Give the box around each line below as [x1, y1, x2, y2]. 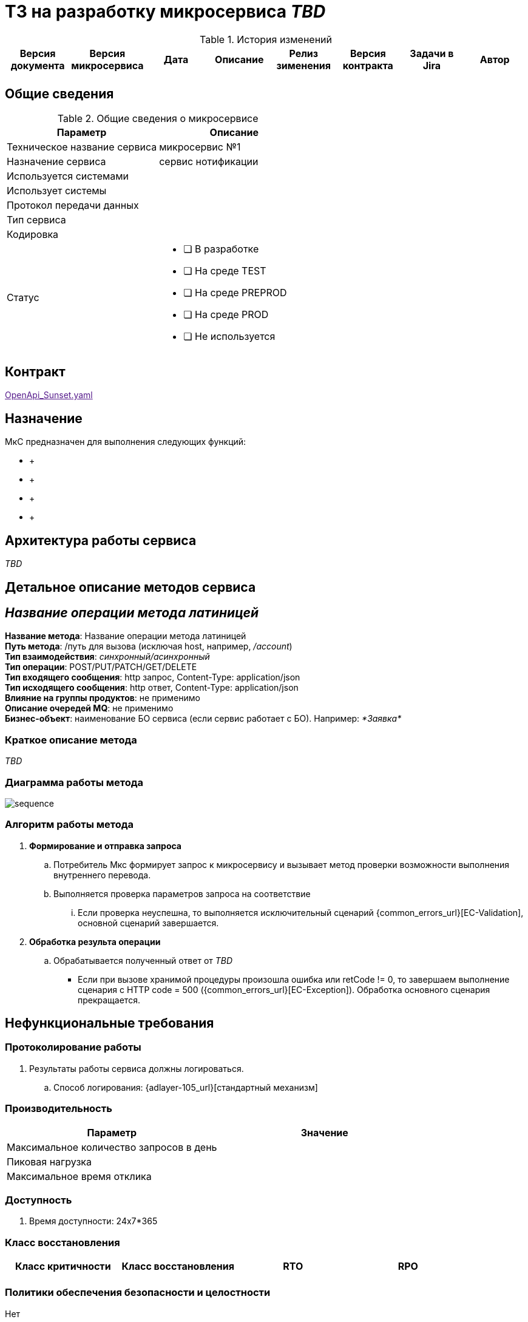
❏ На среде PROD [183, 308, 269, 320]
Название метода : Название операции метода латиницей [5, 631, 246, 642]
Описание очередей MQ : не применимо [5, 703, 174, 714]
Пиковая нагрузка [7, 1155, 92, 1168]
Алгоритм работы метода [5, 818, 134, 831]
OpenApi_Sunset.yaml [5, 390, 93, 401]
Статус [7, 291, 39, 303]
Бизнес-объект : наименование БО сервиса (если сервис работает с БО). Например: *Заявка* [5, 713, 402, 724]
